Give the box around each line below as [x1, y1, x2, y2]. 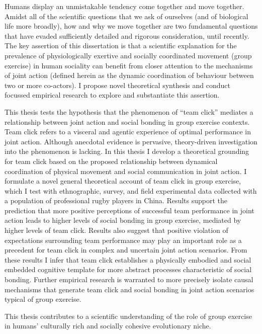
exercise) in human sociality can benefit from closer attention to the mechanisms [5, 60, 253, 70]
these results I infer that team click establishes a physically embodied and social [5, 254, 251, 265]
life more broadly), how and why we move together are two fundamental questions [5, 21, 258, 31]
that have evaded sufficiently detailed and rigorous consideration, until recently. [5, 30, 249, 41]
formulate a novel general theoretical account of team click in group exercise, [5, 176, 241, 186]
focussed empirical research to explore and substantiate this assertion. [5, 90, 220, 100]
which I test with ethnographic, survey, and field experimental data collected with [5, 185, 257, 196]
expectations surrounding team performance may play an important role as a [5, 234, 242, 245]
